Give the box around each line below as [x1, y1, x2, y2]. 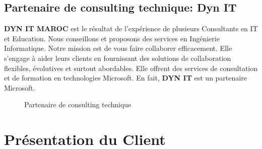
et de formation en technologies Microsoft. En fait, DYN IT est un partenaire [4, 72, 247, 83]
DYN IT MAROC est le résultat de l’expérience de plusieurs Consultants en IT [4, 23, 258, 34]
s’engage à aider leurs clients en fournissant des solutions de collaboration [4, 52, 231, 63]
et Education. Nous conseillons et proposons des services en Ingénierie [4, 33, 220, 43]
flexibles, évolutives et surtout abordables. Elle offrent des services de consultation [4, 62, 258, 73]
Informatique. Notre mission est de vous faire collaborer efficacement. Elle [4, 43, 232, 53]
